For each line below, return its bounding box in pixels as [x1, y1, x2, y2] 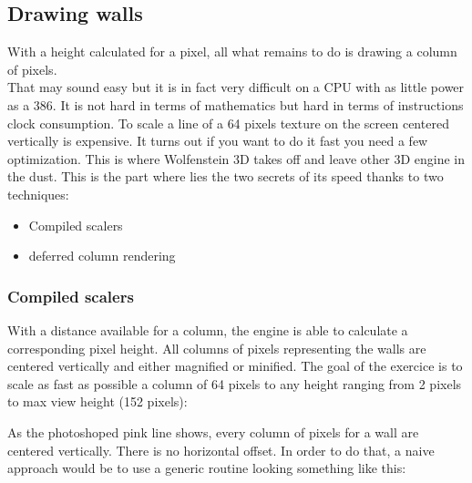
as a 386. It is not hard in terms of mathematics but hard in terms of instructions [7, 95, 464, 114]
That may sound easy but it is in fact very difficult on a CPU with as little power [7, 77, 465, 97]
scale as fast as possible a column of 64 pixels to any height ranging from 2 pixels [7, 374, 462, 393]
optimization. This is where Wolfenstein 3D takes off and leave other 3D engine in [7, 149, 466, 168]
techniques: [7, 184, 69, 203]
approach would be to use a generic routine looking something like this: [7, 458, 406, 478]
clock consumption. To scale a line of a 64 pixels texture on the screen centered [7, 113, 449, 132]
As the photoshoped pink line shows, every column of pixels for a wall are [7, 422, 419, 441]
